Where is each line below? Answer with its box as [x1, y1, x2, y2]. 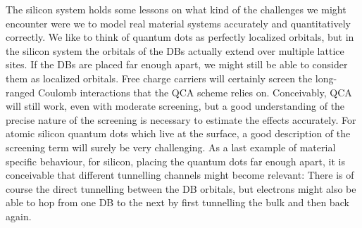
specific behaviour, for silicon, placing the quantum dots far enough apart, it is [6, 153, 345, 168]
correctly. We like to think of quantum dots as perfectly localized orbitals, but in [6, 30, 354, 44]
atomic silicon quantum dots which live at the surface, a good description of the [6, 126, 351, 141]
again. [6, 208, 32, 223]
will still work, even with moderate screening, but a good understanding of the [6, 99, 345, 113]
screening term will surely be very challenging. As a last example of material [6, 139, 336, 154]
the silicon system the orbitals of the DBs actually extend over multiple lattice [6, 43, 344, 58]
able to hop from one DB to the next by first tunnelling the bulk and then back [6, 195, 349, 210]
